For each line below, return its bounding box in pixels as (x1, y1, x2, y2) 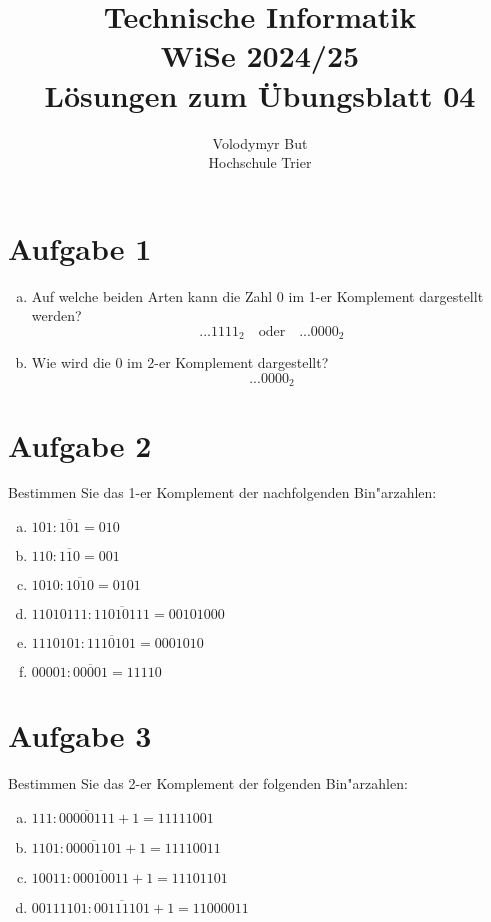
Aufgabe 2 (8, 424, 152, 465)
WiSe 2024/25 (160, 35, 360, 76)
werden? (31, 305, 82, 326)
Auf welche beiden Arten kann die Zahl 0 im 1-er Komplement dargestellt (31, 285, 484, 306)
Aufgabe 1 (8, 227, 152, 268)
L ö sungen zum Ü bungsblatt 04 (44, 74, 476, 115)
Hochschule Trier (208, 152, 312, 173)
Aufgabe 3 (8, 715, 152, 756)
